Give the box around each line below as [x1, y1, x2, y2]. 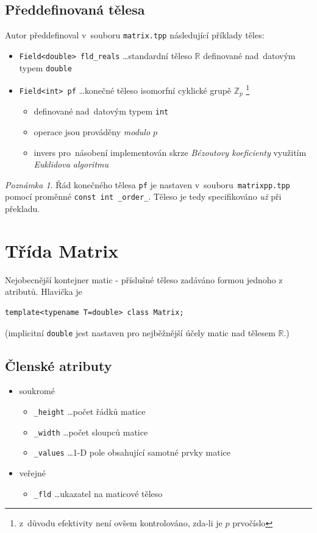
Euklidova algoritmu [34, 158, 109, 171]
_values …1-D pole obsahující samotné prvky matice [34, 446, 230, 459]
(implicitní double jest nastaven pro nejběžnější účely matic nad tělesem [5, 326, 276, 339]
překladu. [5, 202, 40, 215]
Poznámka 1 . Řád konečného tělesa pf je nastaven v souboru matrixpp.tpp [5, 178, 290, 191]
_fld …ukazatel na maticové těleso [34, 487, 163, 499]
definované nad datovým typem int [34, 105, 169, 118]
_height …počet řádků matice [34, 404, 146, 417]
